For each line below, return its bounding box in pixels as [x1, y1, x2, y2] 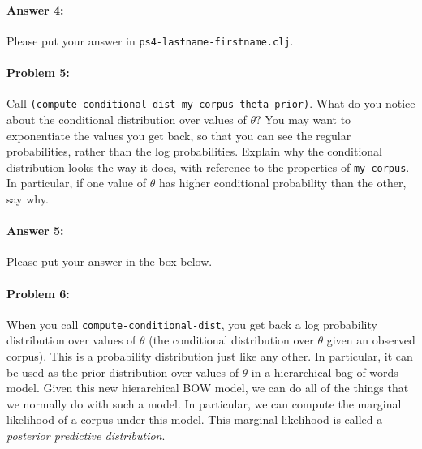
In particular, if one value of [6, 174, 146, 191]
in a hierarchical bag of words [251, 363, 398, 380]
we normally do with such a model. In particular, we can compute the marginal [6, 395, 402, 412]
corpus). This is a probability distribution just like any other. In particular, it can [6, 347, 413, 364]
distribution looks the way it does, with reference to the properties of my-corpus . [6, 158, 410, 175]
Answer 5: [6, 222, 64, 239]
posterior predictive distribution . [6, 426, 166, 443]
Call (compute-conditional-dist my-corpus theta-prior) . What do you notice [6, 95, 416, 112]
